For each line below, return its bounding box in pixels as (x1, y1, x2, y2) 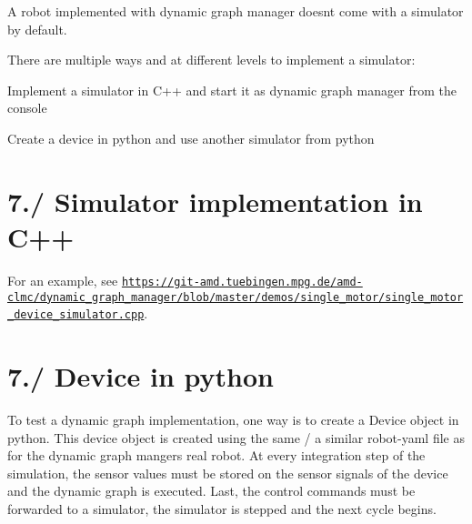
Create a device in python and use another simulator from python (7, 128, 375, 147)
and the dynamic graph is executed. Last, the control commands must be (7, 481, 416, 500)
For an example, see (7, 270, 118, 289)
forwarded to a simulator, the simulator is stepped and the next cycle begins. (7, 499, 437, 518)
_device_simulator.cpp (7, 308, 145, 322)
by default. (7, 19, 67, 38)
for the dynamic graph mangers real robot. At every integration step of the (7, 446, 426, 465)
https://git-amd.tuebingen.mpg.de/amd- (121, 275, 363, 288)
